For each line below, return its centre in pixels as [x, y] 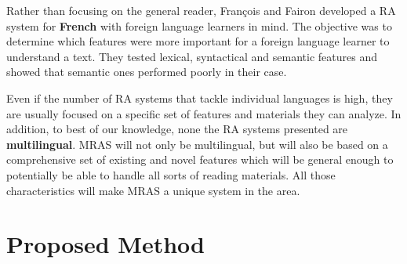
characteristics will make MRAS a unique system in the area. [153, 190]
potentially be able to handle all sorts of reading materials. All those [171, 174]
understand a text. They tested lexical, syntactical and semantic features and [192, 56]
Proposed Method [105, 244]
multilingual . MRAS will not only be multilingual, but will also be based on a [197, 144]
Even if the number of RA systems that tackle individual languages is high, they [200, 98]
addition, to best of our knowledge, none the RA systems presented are [177, 129]
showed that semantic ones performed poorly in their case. [147, 72]
